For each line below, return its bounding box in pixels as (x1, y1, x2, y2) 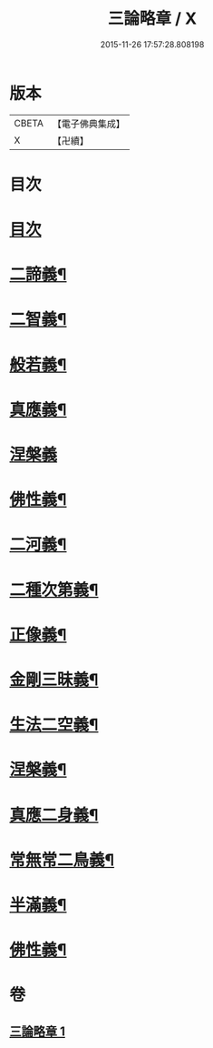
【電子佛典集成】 (52, 117, 125, 130)
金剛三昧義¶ (9, 670, 99, 690)
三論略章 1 (9, 1023, 66, 1039)
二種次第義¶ (9, 579, 99, 600)
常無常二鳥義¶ (9, 850, 115, 870)
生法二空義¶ (9, 715, 99, 735)
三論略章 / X (107, 8, 198, 29)
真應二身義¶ (9, 804, 99, 825)
